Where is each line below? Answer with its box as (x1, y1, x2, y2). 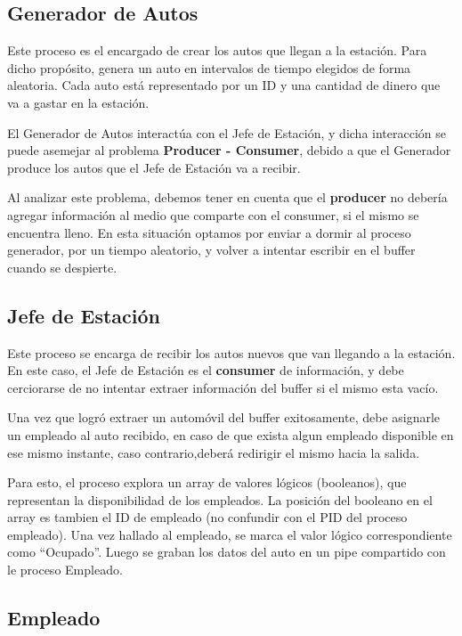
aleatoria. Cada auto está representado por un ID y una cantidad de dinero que (7, 76, 441, 94)
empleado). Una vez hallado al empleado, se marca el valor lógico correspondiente (7, 525, 452, 543)
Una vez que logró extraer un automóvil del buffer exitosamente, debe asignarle (7, 408, 441, 427)
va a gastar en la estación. (7, 93, 150, 111)
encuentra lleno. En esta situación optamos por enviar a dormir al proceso (7, 223, 411, 241)
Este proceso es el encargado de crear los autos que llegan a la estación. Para (7, 41, 427, 60)
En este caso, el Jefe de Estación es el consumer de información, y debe (7, 361, 404, 379)
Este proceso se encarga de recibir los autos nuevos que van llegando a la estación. (7, 343, 456, 362)
